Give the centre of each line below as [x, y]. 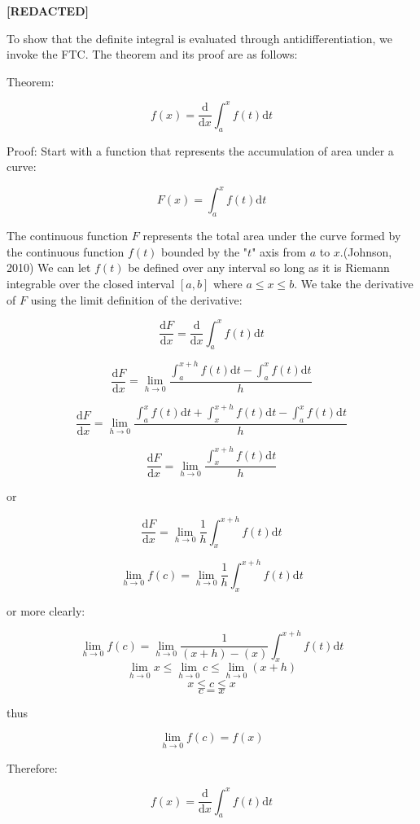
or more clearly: [46, 610]
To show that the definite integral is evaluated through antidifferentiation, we [199, 38]
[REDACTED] [48, 11]
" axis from [279, 251]
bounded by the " [205, 251]
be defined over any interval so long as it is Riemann [259, 267]
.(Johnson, [366, 251]
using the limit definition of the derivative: [136, 299]
